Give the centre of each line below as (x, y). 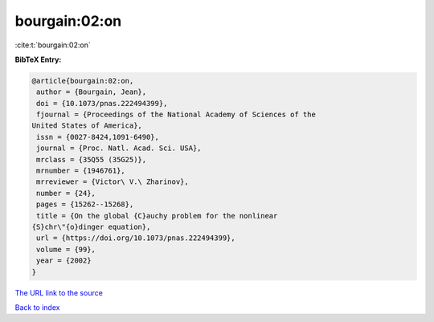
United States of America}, (87, 126)
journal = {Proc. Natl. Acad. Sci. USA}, (119, 148)
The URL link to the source (59, 292)
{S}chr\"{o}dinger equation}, (91, 227)
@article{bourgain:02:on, (83, 81)
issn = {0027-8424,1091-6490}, (98, 137)
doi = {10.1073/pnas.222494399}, (102, 103)
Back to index (37, 307)
